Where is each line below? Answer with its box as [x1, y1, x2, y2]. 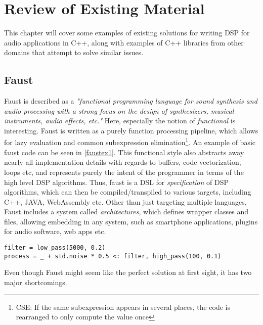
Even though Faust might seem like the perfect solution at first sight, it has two [4, 267, 252, 277]
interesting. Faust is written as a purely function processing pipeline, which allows [4, 125, 258, 135]
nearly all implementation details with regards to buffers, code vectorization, [4, 157, 241, 167]
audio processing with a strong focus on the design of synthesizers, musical [4, 105, 234, 116]
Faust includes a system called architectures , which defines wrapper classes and [4, 206, 249, 217]
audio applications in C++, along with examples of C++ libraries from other [4, 37, 244, 48]
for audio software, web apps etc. [4, 226, 106, 237]
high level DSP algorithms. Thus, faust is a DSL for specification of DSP [4, 176, 229, 187]
